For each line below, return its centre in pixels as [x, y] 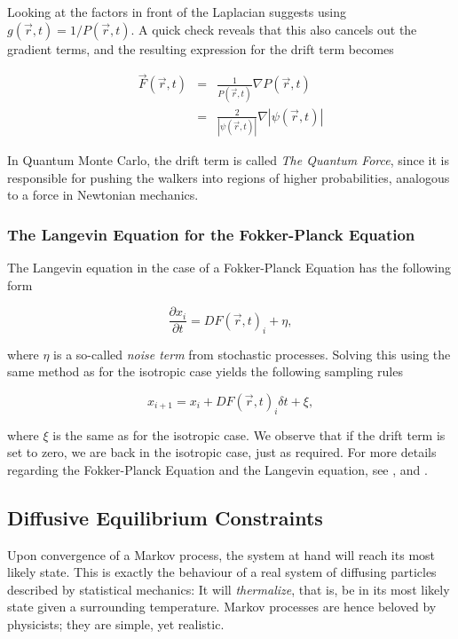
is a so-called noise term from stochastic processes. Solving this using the [252, 354]
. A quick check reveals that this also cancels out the [274, 29]
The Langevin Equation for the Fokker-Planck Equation [211, 234]
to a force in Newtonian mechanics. [103, 195]
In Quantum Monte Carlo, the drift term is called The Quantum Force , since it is [228, 160]
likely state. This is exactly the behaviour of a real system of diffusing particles [222, 572]
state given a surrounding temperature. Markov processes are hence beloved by [222, 607]
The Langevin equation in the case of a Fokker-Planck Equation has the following [229, 268]
